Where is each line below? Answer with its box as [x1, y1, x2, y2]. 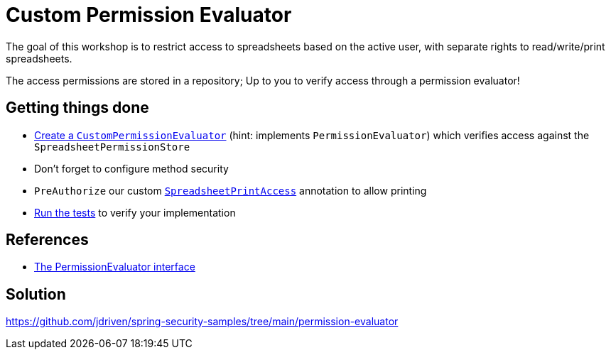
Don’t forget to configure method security [34, 162, 229, 175]
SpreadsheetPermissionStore [34, 141, 190, 153]
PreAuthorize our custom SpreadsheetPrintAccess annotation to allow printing [34, 184, 427, 197]
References [6, 231, 89, 249]
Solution [6, 285, 66, 303]
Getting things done [6, 99, 149, 117]
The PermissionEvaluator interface [34, 261, 195, 273]
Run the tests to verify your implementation [34, 206, 236, 219]
